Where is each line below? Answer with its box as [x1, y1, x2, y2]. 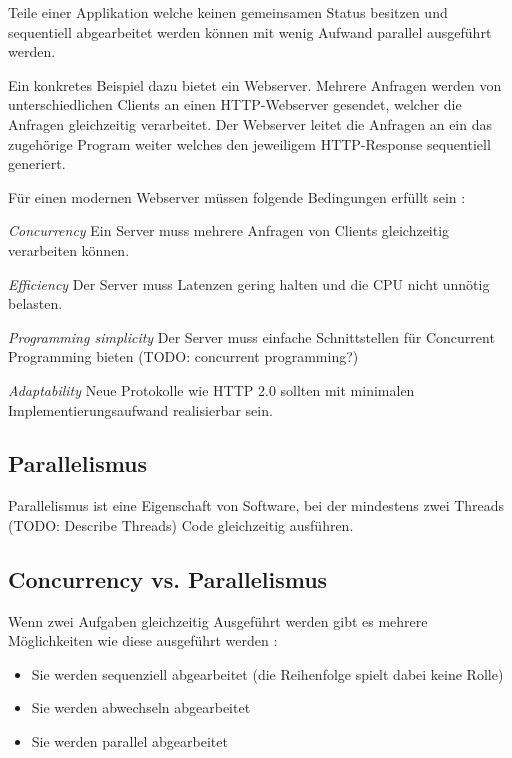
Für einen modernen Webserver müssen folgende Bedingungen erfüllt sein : [8, 186, 466, 207]
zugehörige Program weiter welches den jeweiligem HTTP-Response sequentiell [8, 133, 491, 154]
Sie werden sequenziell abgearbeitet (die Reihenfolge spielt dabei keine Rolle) [31, 663, 504, 684]
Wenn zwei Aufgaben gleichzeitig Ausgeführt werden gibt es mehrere [8, 610, 428, 631]
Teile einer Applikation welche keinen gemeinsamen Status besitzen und [8, 2, 448, 22]
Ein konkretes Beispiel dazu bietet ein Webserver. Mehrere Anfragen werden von [8, 74, 502, 95]
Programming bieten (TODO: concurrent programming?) [8, 346, 359, 367]
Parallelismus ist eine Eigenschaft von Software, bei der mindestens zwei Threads [8, 495, 505, 516]
